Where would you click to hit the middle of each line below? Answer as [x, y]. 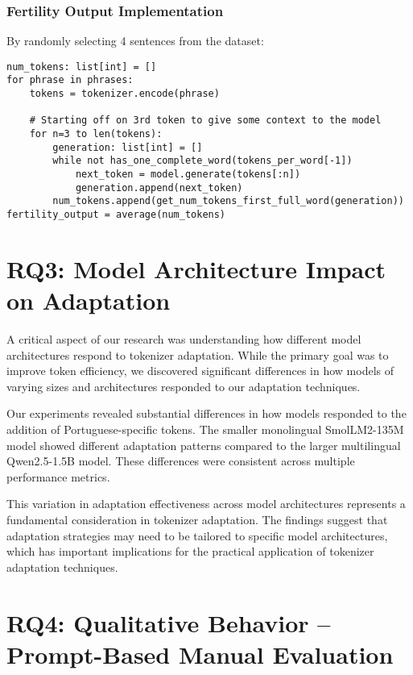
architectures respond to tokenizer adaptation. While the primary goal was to [198, 354]
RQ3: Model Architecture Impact [196, 268]
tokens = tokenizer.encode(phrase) [124, 94]
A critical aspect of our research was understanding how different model [184, 339]
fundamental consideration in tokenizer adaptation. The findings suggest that [197, 519]
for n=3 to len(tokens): [96, 134]
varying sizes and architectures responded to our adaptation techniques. [184, 386]
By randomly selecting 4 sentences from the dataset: [135, 41]
